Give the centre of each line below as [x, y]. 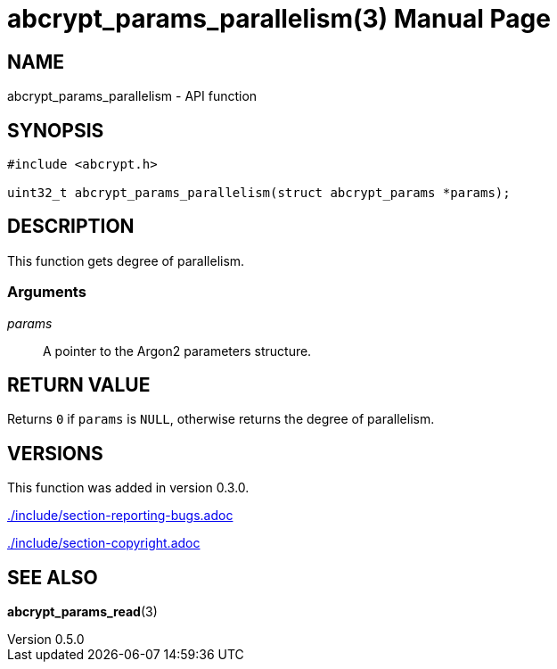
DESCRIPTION [71, 227]
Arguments [47, 292]
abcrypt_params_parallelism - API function [132, 96]
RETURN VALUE [79, 385]
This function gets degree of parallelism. [126, 260]
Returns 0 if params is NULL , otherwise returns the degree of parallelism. [221, 419]
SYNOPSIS [56, 130]
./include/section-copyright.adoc [104, 543]
